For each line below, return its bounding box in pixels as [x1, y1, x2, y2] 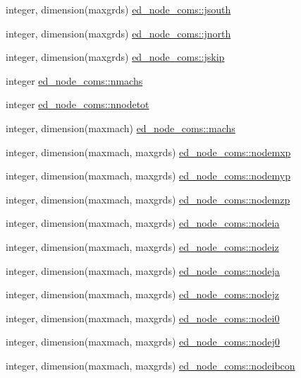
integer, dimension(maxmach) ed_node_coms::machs [6, 120, 235, 135]
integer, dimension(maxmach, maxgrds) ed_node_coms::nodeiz [6, 239, 279, 254]
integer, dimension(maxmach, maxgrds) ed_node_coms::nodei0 [6, 310, 280, 325]
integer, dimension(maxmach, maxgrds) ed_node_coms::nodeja [6, 263, 280, 278]
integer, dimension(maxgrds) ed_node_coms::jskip [6, 49, 225, 64]
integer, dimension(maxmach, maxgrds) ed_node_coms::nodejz [6, 287, 280, 302]
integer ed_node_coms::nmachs [6, 73, 143, 88]
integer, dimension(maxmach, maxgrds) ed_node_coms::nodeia [6, 215, 280, 230]
